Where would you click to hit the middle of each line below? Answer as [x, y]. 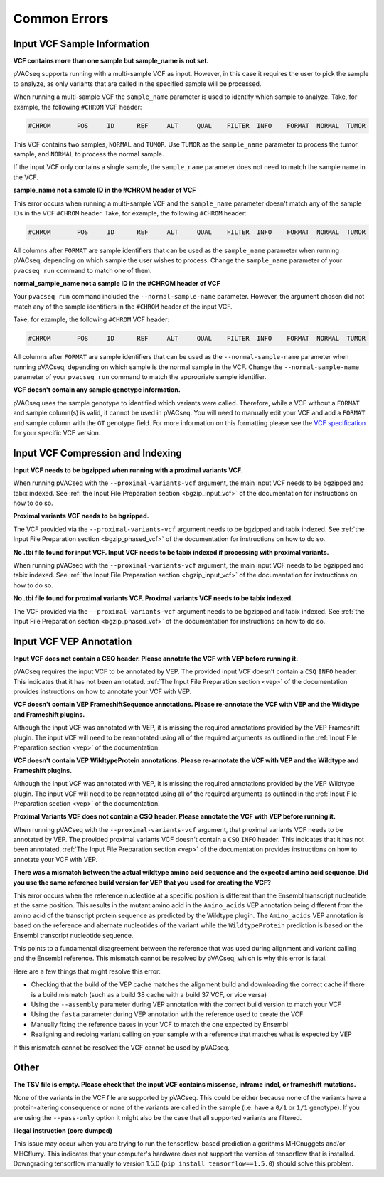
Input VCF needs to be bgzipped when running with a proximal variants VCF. [128, 470]
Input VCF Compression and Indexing [98, 453]
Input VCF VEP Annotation [73, 641]
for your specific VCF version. [57, 432]
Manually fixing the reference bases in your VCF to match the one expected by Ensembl [159, 1024]
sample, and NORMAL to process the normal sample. [89, 154]
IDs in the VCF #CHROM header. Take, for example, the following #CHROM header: [130, 213]
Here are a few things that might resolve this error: [87, 971]
